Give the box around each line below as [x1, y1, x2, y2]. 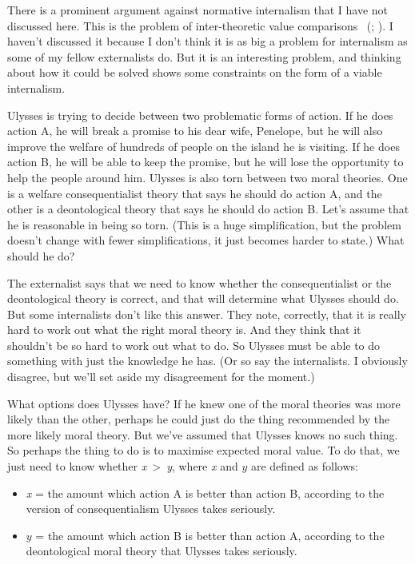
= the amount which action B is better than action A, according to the [35, 526, 385, 543]
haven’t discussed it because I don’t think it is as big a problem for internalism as [7, 33, 408, 50]
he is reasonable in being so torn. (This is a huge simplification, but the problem [7, 216, 401, 232]
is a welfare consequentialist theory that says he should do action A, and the [7, 185, 382, 201]
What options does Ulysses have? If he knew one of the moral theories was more [7, 395, 401, 411]
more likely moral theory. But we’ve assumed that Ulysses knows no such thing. [7, 426, 398, 443]
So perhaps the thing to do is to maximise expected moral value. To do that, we [7, 442, 400, 459]
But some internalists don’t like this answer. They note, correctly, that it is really [7, 305, 406, 322]
